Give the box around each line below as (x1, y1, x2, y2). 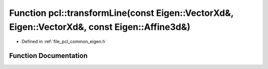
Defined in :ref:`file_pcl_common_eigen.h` (21, 39, 107, 45)
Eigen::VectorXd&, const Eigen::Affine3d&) (9, 21, 191, 32)
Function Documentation (9, 52, 88, 60)
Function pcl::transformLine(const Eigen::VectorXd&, (9, 7, 234, 18)
